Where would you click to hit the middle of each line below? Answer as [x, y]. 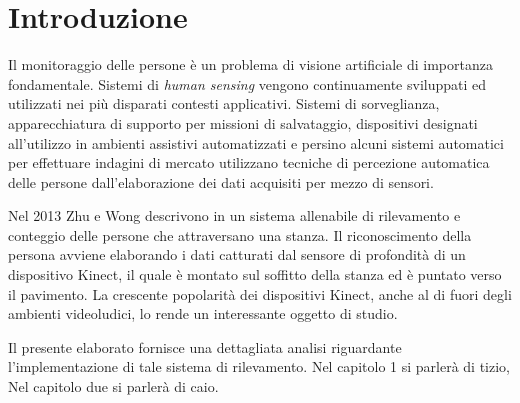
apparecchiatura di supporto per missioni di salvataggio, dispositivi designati [243, 122]
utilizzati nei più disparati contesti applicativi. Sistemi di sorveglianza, [224, 103]
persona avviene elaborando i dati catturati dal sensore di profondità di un [237, 254]
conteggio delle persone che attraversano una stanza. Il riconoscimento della [240, 234]
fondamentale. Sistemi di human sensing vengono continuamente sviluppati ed [247, 83]
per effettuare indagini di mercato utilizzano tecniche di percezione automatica [249, 162]
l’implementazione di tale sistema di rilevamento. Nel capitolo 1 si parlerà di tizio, [259, 366]
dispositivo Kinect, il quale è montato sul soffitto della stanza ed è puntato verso [255, 274]
